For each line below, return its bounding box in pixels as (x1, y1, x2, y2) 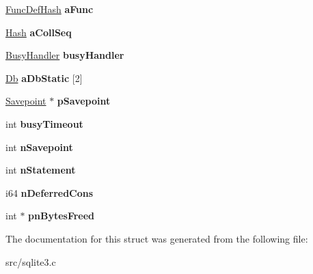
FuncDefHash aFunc (5, 2, 94, 16)
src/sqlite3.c (5, 254, 56, 269)
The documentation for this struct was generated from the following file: (5, 231, 308, 245)
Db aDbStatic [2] (5, 70, 83, 85)
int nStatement (5, 163, 76, 177)
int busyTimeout (5, 116, 83, 131)
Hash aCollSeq (5, 25, 72, 39)
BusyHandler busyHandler (5, 48, 124, 62)
